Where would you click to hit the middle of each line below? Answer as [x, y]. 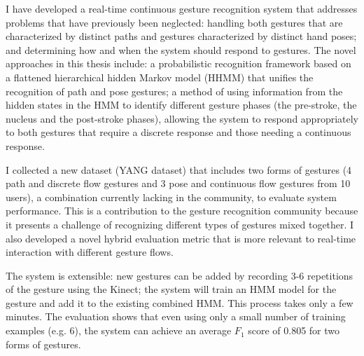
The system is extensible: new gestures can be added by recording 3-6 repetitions [180, 275]
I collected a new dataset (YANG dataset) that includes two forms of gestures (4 [179, 169]
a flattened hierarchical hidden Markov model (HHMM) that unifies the [160, 77]
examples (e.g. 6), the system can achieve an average [119, 330]
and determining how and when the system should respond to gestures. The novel [181, 49]
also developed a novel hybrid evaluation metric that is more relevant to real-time [181, 238]
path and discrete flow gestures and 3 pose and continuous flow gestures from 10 [178, 183]
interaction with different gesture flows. [90, 252]
